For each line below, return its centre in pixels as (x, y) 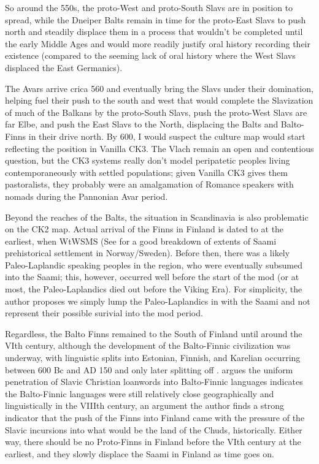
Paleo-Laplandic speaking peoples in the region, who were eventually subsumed (154, 264)
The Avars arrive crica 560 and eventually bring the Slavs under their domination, (159, 88)
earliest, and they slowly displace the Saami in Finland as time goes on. (140, 453)
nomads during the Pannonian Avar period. (86, 196)
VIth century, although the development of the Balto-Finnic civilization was (148, 345)
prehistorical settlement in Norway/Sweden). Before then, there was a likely (148, 253)
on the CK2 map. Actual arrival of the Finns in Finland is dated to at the (144, 229)
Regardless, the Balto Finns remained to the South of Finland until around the (154, 333)
